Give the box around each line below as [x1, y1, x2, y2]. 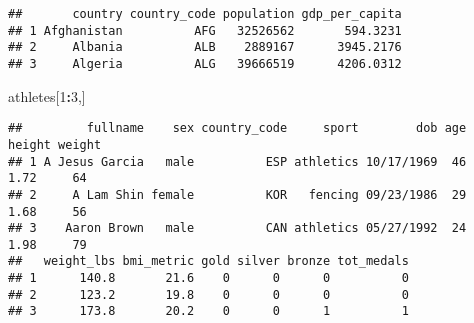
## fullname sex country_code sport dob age [8, 121, 467, 136]
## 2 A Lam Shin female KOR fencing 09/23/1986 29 [8, 187, 467, 202]
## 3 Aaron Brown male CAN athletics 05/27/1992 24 [8, 221, 467, 236]
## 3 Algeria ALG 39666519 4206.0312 [8, 56, 402, 71]
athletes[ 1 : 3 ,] [8, 85, 86, 106]
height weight [8, 137, 102, 152]
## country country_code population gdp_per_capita [8, 7, 402, 21]
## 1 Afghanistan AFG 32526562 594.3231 [8, 23, 402, 38]
